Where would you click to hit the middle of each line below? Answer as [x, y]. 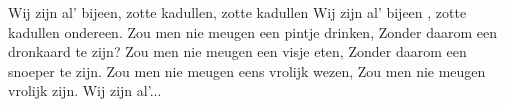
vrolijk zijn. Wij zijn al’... [85, 90]
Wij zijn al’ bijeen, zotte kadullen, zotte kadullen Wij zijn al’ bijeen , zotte [237, 12]
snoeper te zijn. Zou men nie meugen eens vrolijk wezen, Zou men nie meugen [247, 70]
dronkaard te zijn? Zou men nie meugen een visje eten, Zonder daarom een [237, 51]
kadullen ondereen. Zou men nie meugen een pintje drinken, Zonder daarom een [253, 31]
